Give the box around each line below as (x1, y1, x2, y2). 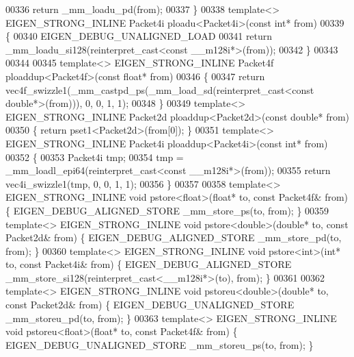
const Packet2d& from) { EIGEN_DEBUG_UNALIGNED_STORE (5, 297, 295, 312)
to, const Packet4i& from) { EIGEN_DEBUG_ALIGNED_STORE (5, 257, 292, 271)
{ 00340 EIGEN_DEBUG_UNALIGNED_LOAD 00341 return (5, 29, 273, 43)
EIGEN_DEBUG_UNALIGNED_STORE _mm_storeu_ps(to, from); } (5, 337, 314, 352)
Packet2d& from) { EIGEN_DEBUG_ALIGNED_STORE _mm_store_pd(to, (5, 230, 342, 245)
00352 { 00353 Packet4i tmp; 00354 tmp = (5, 149, 184, 164)
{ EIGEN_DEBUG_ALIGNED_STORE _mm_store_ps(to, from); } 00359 (5, 203, 329, 217)
